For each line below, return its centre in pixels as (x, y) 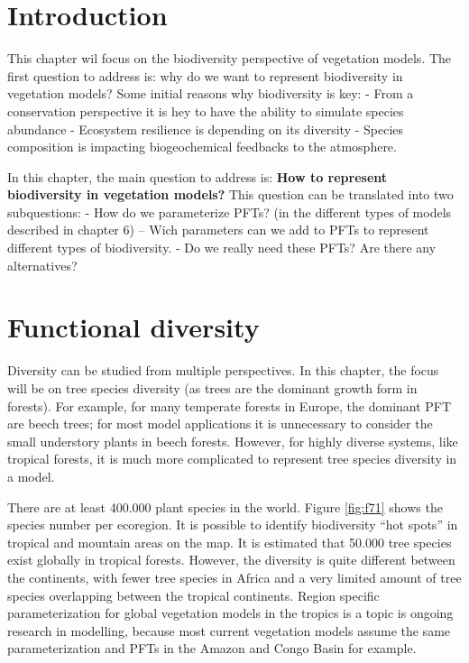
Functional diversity (133, 327)
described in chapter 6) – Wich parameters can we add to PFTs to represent (218, 230)
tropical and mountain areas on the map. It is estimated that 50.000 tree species (230, 542)
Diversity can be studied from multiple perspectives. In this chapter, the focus (223, 370)
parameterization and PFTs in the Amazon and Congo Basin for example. (212, 648)
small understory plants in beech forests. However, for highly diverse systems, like (233, 441)
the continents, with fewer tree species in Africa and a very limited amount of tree (234, 577)
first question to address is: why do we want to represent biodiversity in (205, 75)
